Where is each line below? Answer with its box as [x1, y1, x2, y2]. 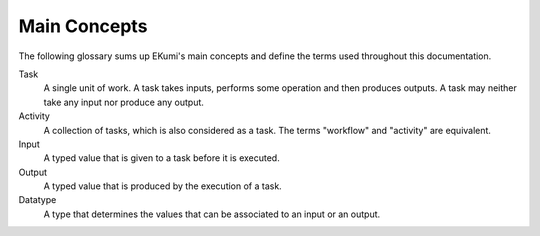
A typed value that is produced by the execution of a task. [43, 180, 282, 192]
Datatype [18, 194, 57, 206]
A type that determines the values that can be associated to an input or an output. [43, 208, 381, 220]
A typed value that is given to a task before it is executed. [43, 152, 280, 164]
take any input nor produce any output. [43, 96, 205, 108]
